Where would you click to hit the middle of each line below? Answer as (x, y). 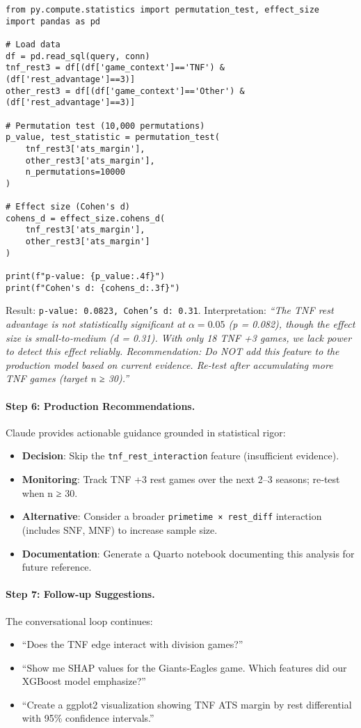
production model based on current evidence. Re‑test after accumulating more (169, 364)
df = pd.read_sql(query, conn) (78, 56)
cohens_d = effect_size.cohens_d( (86, 218)
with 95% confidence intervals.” (88, 718)
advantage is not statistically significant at (95, 324)
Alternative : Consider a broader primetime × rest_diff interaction (172, 516)
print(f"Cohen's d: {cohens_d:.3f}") (93, 288)
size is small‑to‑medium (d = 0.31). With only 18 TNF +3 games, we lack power (179, 337)
